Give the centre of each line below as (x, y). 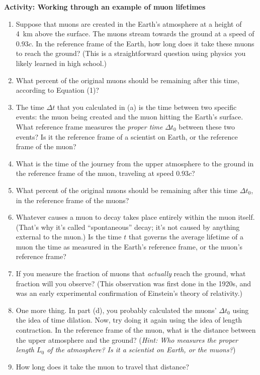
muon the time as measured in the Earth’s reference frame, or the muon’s (129, 246)
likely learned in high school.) (61, 63)
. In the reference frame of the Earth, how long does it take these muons (143, 43)
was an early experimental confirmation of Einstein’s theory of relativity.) (129, 293)
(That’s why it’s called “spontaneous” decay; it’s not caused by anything (128, 227)
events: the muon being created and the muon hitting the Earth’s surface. (129, 117)
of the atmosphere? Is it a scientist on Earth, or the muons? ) (141, 350)
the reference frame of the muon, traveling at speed (95, 173)
